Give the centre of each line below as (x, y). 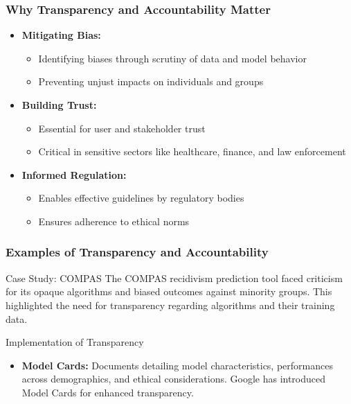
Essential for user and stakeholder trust (122, 128)
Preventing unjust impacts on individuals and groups (151, 81)
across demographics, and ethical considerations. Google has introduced (174, 379)
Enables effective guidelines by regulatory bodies (141, 198)
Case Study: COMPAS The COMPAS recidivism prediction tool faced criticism (174, 278)
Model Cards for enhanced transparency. (108, 392)
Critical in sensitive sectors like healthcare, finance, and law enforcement (192, 151)
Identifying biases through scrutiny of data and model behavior (172, 58)
